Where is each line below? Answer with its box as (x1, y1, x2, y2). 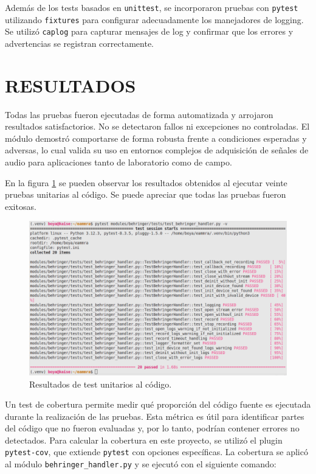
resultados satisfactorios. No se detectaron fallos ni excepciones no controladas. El (5, 120, 310, 133)
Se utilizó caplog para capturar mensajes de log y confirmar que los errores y (5, 25, 294, 38)
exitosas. (5, 200, 36, 212)
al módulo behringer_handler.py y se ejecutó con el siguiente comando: (5, 458, 276, 470)
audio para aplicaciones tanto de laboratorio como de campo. (5, 156, 232, 169)
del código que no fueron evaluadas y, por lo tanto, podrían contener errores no (5, 422, 300, 434)
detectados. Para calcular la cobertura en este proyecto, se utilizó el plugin (5, 433, 283, 446)
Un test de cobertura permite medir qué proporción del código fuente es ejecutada (5, 398, 311, 411)
